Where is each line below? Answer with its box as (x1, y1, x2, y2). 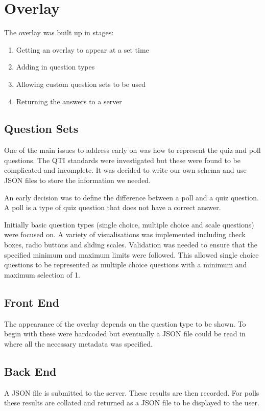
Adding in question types (16, 61, 95, 72)
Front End (4, 294, 60, 310)
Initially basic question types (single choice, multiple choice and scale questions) (4, 219, 254, 230)
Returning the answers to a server (16, 96, 122, 106)
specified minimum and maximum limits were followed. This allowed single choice (4, 249, 259, 260)
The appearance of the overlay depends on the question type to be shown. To (4, 318, 246, 329)
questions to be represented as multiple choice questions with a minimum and (4, 259, 247, 270)
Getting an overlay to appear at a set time (16, 44, 149, 55)
